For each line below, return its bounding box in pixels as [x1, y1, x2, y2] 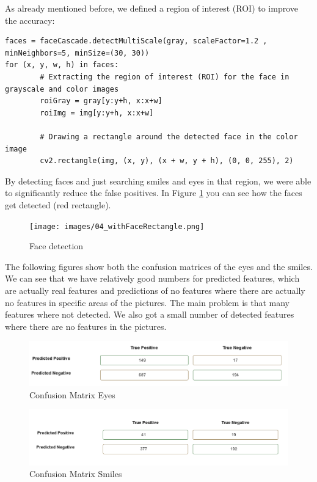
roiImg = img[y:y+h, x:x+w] [40, 108, 154, 117]
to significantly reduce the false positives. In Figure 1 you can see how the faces [5, 186, 302, 199]
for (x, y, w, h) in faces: [5, 60, 119, 70]
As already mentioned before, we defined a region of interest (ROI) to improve [5, 2, 299, 14]
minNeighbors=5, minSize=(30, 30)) [5, 48, 150, 57]
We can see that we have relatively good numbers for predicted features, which [5, 272, 300, 285]
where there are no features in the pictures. [5, 320, 167, 332]
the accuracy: [5, 13, 55, 26]
